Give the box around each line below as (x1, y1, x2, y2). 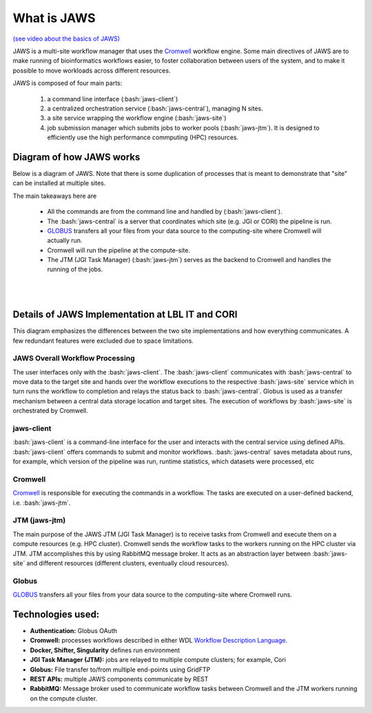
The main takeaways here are (12, 192, 97, 200)
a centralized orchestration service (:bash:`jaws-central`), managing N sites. (47, 104, 263, 112)
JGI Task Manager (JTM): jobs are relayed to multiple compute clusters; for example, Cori (30, 656, 286, 664)
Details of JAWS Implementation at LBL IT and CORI (12, 309, 238, 321)
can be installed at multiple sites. (12, 179, 106, 188)
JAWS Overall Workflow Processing (12, 354, 135, 363)
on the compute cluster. (30, 694, 98, 703)
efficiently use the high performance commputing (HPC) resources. (47, 133, 239, 141)
